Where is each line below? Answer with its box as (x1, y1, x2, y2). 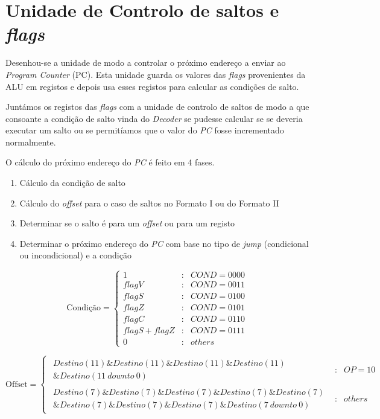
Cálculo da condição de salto (19, 176, 125, 189)
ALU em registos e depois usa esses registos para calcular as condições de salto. (5, 80, 299, 92)
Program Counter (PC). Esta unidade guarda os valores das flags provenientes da (5, 68, 306, 80)
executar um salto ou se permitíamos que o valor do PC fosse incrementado (5, 124, 284, 136)
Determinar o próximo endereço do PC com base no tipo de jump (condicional (19, 237, 309, 249)
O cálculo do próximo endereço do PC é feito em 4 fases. (5, 156, 215, 168)
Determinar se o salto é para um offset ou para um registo (19, 217, 235, 229)
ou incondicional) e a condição (19, 249, 131, 261)
